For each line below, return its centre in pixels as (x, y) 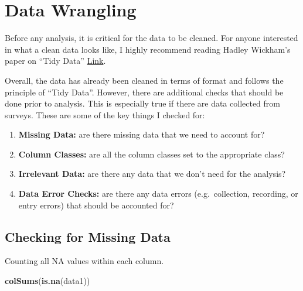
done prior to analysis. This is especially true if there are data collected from (142, 103)
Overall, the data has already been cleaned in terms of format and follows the (144, 80)
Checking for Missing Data (88, 236)
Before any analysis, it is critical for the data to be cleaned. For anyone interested (151, 38)
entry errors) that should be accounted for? (96, 205)
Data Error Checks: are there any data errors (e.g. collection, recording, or (158, 194)
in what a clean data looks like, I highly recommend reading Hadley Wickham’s (148, 49)
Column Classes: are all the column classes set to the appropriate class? (151, 154)
